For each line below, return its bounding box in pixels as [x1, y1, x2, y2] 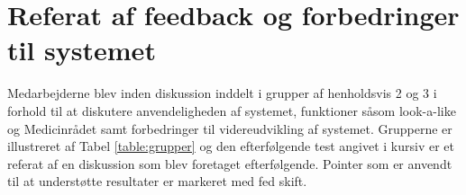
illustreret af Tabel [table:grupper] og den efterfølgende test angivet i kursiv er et [7, 137, 454, 155]
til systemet [7, 31, 156, 68]
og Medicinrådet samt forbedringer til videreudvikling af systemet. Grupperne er [7, 119, 452, 137]
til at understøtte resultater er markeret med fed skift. [7, 172, 307, 191]
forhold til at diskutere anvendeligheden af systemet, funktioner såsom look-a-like [7, 101, 456, 120]
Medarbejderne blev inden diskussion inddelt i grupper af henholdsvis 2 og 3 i [7, 84, 437, 102]
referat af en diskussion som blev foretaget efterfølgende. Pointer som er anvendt [7, 154, 452, 173]
